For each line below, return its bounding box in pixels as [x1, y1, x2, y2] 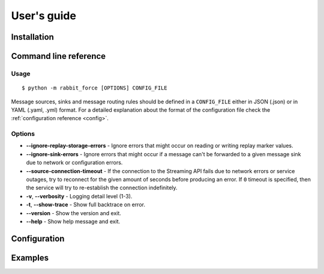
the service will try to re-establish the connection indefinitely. [26, 184, 178, 192]
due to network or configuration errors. [26, 159, 123, 166]
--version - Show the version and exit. [26, 209, 121, 216]
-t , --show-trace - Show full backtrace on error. [26, 201, 145, 209]
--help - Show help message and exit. [26, 218, 121, 225]
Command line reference [11, 51, 106, 61]
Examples [11, 252, 49, 263]
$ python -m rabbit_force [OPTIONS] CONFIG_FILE [22, 85, 167, 91]
